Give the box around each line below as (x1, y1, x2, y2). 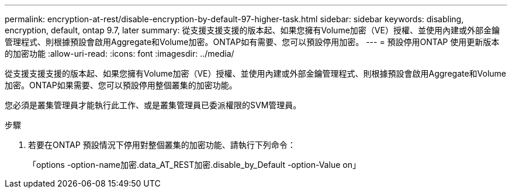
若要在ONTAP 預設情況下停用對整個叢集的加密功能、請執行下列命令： (28, 140, 296, 150)
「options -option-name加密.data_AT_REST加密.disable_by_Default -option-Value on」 (28, 160, 361, 170)
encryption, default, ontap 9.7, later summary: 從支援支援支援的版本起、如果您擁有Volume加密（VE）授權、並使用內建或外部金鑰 (5, 25, 500, 35)
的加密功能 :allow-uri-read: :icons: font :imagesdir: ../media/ (5, 49, 234, 58)
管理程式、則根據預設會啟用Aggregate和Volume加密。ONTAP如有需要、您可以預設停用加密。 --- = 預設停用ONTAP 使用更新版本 (5, 37, 500, 47)
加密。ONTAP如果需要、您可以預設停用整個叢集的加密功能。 (5, 80, 237, 90)
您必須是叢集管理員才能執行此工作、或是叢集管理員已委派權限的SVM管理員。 (5, 100, 302, 110)
